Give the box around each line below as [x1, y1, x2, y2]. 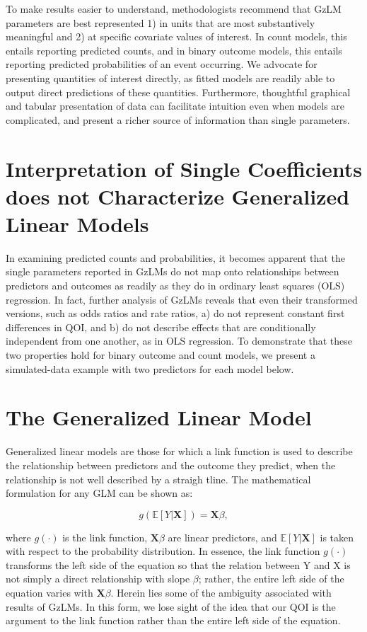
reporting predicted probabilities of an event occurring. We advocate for [6, 57, 318, 71]
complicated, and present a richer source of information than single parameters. [6, 112, 350, 127]
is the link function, [62, 529, 148, 544]
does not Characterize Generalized [6, 181, 350, 210]
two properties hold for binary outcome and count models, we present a [6, 347, 315, 362]
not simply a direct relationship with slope [6, 571, 190, 586]
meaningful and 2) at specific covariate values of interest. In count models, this [6, 29, 347, 44]
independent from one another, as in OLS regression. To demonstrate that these [6, 333, 352, 348]
